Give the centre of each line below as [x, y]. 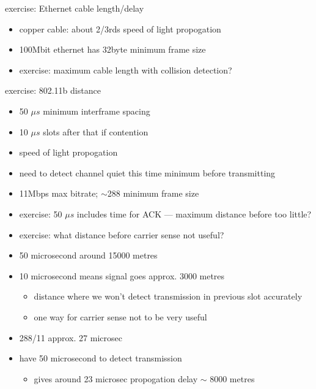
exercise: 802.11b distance [53, 90]
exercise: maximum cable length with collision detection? [126, 70]
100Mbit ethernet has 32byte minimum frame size [112, 49]
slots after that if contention [96, 131]
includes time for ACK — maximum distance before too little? [194, 213]
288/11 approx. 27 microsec [71, 337]
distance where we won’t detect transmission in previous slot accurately [168, 296]
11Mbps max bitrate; [59, 193]
